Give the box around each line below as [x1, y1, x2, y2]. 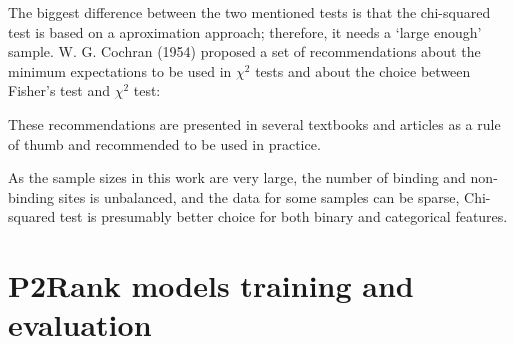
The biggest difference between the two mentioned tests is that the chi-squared [8, 2, 491, 22]
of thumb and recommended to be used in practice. [8, 133, 321, 154]
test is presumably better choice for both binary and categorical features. [59, 206, 508, 227]
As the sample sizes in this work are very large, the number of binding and [8, 167, 466, 188]
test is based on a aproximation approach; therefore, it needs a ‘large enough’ [8, 21, 482, 42]
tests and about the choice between [255, 60, 471, 81]
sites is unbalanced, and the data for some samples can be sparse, [58, 186, 460, 207]
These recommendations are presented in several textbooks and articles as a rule [8, 113, 501, 134]
